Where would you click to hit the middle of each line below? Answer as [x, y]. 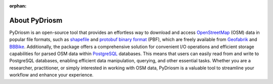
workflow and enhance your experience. [51, 75]
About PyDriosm [36, 20]
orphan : [18, 6]
